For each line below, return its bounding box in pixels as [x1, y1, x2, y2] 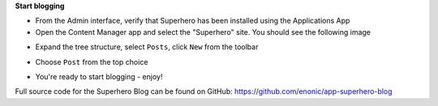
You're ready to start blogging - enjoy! [35, 71, 163, 81]
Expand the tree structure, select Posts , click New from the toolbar [35, 42, 259, 52]
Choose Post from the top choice [35, 57, 148, 66]
